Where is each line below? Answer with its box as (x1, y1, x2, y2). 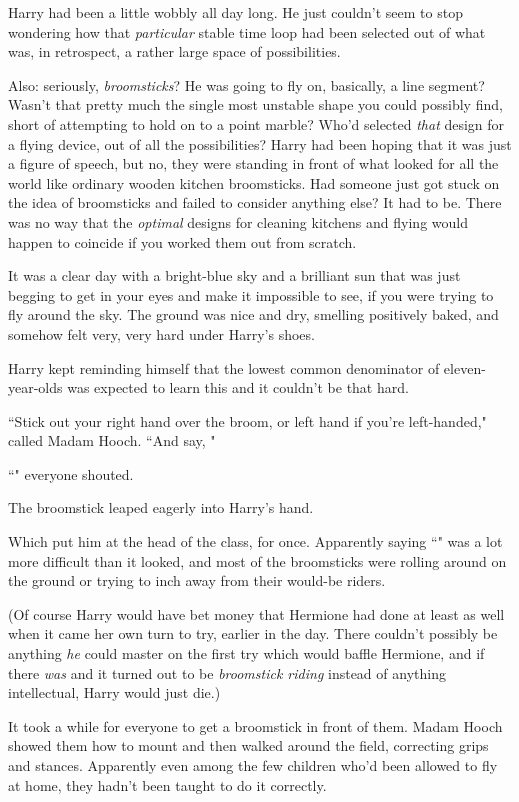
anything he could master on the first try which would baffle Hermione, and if (8, 643, 485, 664)
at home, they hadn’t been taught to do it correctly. (8, 774, 327, 795)
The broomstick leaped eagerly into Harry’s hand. (8, 497, 314, 518)
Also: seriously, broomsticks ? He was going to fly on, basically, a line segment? (8, 74, 485, 95)
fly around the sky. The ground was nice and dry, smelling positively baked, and (8, 304, 499, 325)
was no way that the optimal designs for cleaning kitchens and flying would (8, 211, 468, 232)
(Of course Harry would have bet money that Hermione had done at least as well (8, 603, 505, 624)
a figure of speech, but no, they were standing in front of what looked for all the (8, 153, 499, 174)
